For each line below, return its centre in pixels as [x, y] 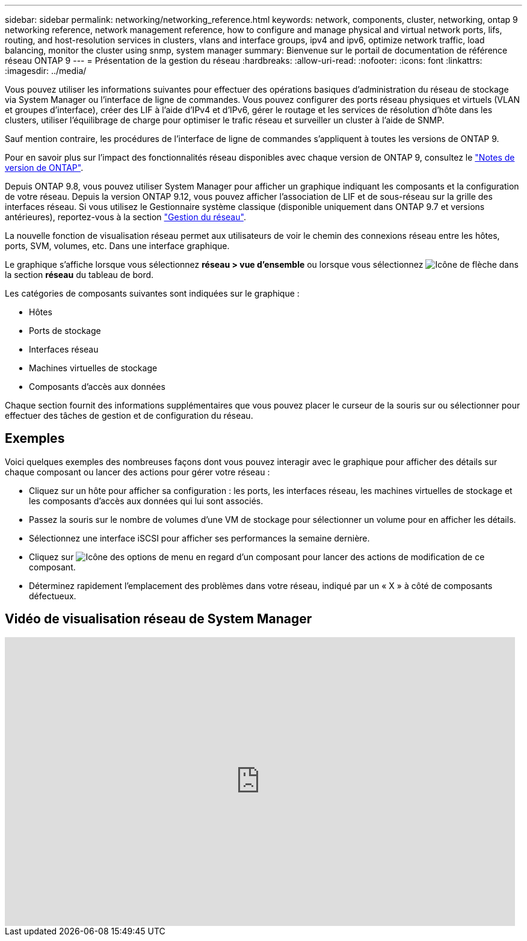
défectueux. [53, 596]
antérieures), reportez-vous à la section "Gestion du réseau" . [125, 217]
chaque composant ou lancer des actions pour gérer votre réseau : [137, 472]
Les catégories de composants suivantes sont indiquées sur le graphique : [152, 293]
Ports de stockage [65, 331]
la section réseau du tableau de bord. [79, 275]
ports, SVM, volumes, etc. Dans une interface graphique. [117, 246]
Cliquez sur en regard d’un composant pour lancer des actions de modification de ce [257, 557]
